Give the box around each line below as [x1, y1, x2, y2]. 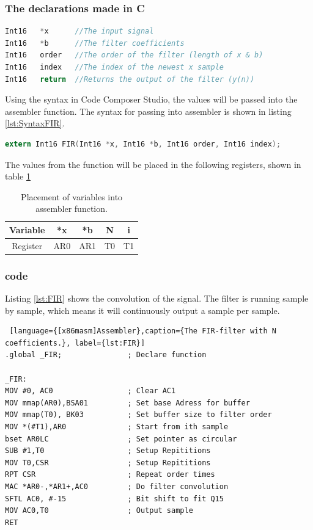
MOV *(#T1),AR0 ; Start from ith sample [5, 423, 229, 432]
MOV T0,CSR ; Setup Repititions [5, 458, 211, 467]
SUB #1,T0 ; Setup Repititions [5, 446, 211, 456]
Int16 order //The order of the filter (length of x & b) [5, 51, 263, 60]
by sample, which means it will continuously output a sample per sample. [5, 303, 280, 316]
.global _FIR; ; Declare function [5, 350, 207, 360]
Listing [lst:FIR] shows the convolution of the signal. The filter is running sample [5, 292, 309, 305]
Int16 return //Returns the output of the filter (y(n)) [5, 74, 255, 84]
